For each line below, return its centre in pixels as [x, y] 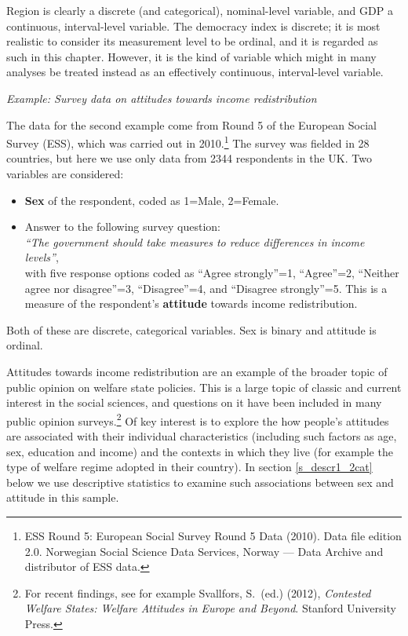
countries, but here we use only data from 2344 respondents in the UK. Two [189, 158]
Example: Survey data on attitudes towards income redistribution [162, 98]
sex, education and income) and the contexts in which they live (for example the [200, 451]
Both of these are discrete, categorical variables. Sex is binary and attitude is [191, 329]
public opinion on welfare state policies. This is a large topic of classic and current [204, 387]
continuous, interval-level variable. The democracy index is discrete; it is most [193, 26]
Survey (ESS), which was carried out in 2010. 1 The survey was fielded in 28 [188, 142]
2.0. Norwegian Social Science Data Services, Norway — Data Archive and [204, 551]
